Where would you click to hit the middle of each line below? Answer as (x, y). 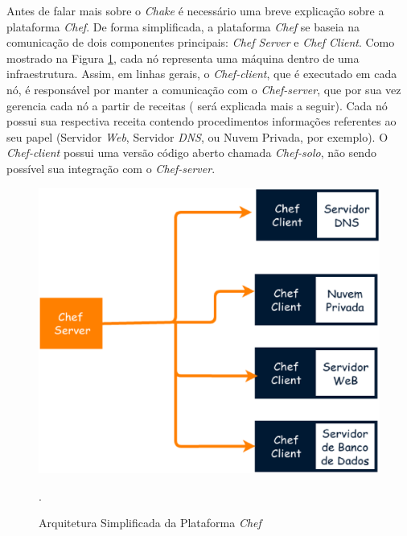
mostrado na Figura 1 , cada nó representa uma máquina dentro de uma (183, 58)
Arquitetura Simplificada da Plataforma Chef (150, 523)
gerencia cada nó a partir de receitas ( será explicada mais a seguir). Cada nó (197, 105)
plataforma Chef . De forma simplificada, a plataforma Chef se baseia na (183, 26)
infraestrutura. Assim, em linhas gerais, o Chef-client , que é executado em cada (202, 74)
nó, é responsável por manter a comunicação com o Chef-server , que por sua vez (204, 89)
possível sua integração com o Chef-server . (111, 168)
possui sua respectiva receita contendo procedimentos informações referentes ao (201, 121)
